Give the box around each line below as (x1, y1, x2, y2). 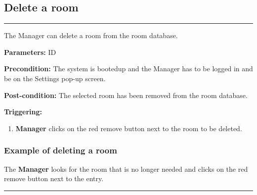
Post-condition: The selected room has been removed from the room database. (4, 90, 248, 100)
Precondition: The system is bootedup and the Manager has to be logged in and (4, 63, 253, 74)
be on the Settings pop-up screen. (4, 73, 106, 83)
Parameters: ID (4, 47, 56, 57)
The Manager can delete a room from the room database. (4, 30, 178, 41)
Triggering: (4, 106, 42, 117)
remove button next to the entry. (4, 173, 104, 184)
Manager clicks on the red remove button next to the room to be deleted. (15, 123, 242, 133)
